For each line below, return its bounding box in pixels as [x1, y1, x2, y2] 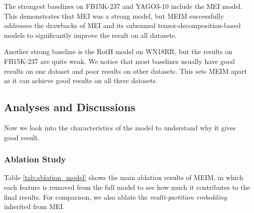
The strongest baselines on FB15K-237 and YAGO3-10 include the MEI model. [4, 1, 243, 11]
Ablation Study [4, 153, 66, 165]
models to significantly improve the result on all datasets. [4, 30, 177, 40]
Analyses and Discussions [4, 99, 136, 115]
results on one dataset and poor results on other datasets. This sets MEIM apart [4, 65, 247, 76]
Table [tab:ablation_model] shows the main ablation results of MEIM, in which [4, 172, 244, 183]
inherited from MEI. [4, 201, 65, 212]
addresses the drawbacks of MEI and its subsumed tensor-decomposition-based [4, 20, 241, 30]
